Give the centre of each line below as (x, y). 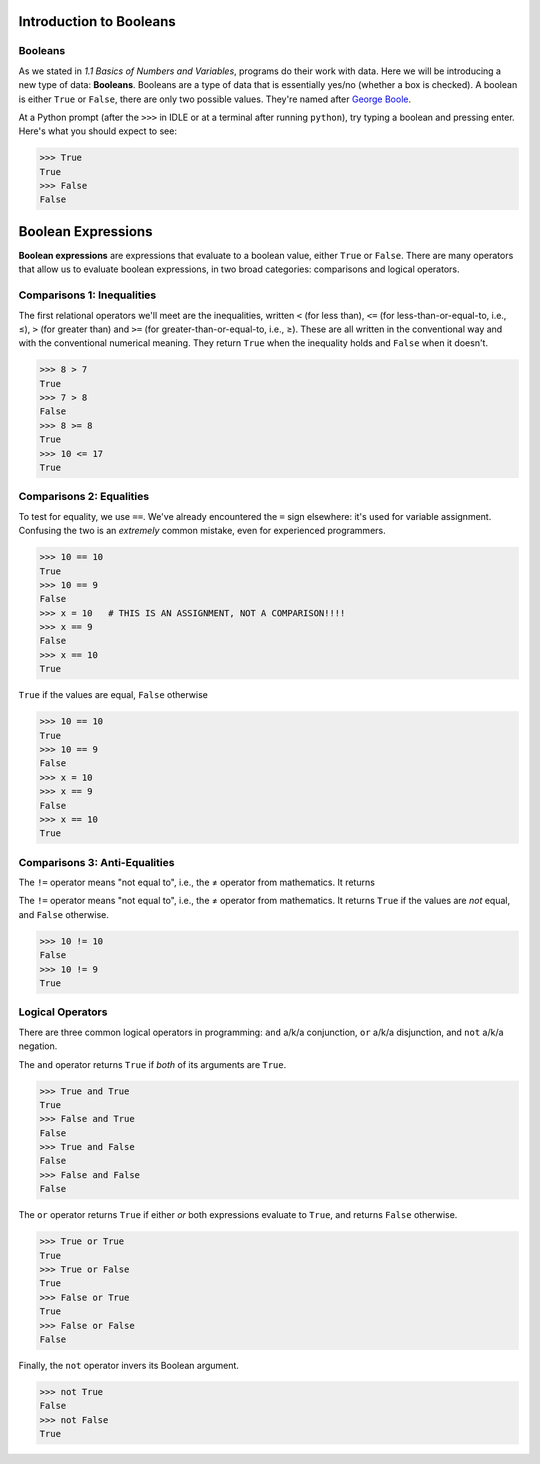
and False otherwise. (63, 914)
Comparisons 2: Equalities (84, 497)
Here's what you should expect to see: (97, 131)
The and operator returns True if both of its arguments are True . (152, 1064)
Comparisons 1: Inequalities (87, 295)
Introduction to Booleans (97, 21)
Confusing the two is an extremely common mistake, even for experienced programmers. (202, 531)
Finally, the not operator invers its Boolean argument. (129, 1365)
